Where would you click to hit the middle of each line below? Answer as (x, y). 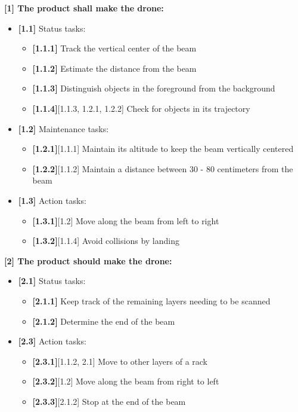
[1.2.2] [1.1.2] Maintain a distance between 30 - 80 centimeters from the (163, 168)
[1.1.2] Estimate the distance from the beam (114, 68)
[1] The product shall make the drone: (84, 8)
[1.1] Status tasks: (52, 28)
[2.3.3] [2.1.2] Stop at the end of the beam (109, 401)
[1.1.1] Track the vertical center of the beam (114, 48)
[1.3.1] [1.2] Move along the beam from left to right (126, 220)
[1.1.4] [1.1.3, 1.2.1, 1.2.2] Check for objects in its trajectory (141, 108)
